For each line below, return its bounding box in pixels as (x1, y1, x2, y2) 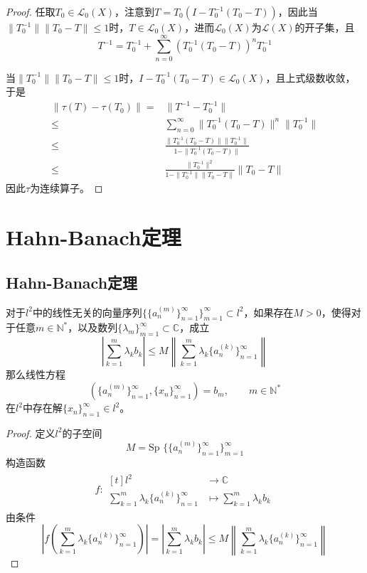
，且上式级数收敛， (265, 70, 356, 85)
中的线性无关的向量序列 (32, 304, 142, 319)
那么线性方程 (6, 367, 65, 382)
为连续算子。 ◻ (30, 181, 103, 196)
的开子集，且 (294, 20, 355, 34)
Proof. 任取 (6, 4, 55, 18)
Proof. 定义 (6, 425, 55, 440)
